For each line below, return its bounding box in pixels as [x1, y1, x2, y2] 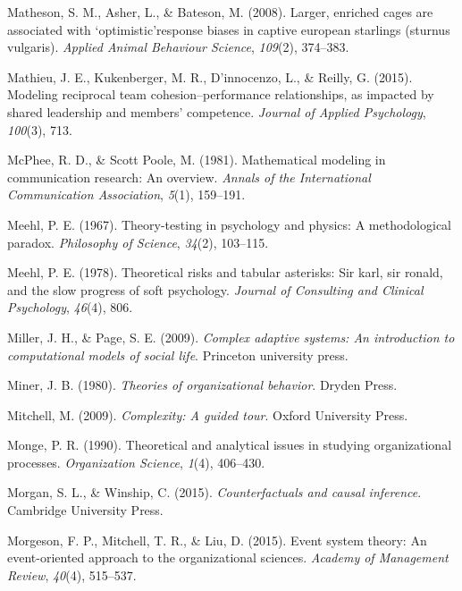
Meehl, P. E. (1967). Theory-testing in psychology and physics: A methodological [7, 215, 451, 233]
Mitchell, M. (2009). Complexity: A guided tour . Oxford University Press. [7, 405, 408, 424]
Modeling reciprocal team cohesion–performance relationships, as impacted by [7, 85, 434, 104]
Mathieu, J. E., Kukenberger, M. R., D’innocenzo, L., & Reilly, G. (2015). [7, 67, 413, 86]
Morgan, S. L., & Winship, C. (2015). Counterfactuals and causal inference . [7, 483, 422, 502]
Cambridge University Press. [7, 501, 164, 519]
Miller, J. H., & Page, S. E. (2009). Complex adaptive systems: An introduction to [7, 327, 455, 346]
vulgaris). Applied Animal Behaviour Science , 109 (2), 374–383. [7, 38, 349, 56]
